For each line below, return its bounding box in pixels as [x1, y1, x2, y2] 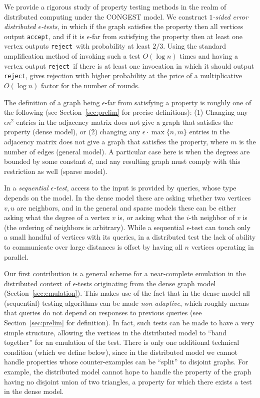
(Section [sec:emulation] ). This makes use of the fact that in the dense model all [4, 288, 250, 298]
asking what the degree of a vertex [4, 212, 110, 223]
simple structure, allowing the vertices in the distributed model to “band [4, 327, 226, 337]
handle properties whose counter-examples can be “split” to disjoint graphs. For [4, 356, 248, 367]
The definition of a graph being [4, 97, 100, 107]
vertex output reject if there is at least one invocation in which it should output [4, 60, 254, 71]
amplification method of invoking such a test [4, 51, 140, 61]
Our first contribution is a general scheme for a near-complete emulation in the [4, 268, 246, 279]
